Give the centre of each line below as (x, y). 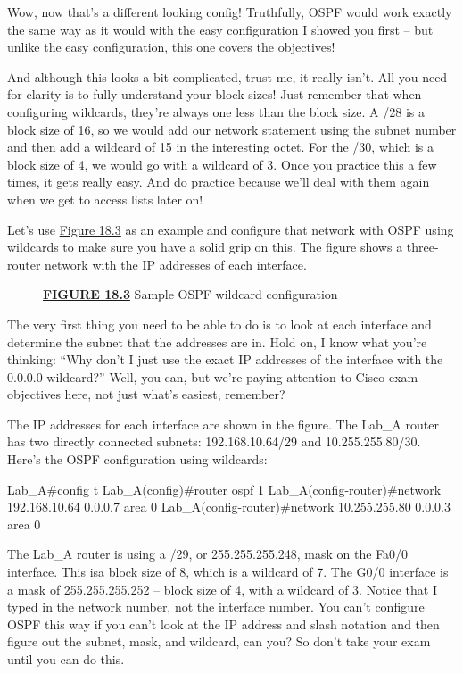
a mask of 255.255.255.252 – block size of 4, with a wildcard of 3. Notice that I (222, 589)
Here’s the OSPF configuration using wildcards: (137, 459)
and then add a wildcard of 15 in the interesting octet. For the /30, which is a (221, 147)
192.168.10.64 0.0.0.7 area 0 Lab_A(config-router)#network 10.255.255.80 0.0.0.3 (229, 507)
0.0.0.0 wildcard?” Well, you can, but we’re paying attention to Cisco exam (213, 376)
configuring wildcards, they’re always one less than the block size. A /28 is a (216, 111)
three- (422, 247)
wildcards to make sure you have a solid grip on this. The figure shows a (205, 247)
